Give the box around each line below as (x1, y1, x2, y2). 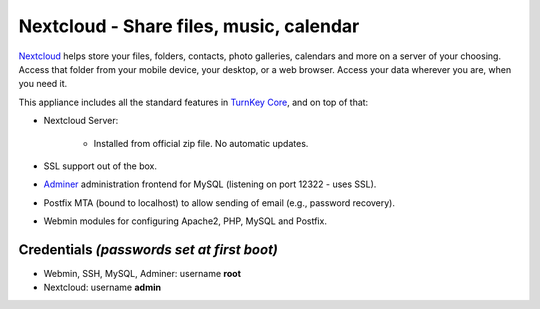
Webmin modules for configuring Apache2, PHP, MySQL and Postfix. (43, 215, 327, 227)
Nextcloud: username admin (43, 281, 162, 294)
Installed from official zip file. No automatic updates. (93, 137, 309, 149)
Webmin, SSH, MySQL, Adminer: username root (43, 267, 242, 279)
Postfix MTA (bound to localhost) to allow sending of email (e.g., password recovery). (43, 196, 395, 209)
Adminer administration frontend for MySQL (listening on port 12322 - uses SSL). (43, 178, 377, 190)
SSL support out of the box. (43, 160, 158, 172)
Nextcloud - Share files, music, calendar (18, 15, 360, 37)
